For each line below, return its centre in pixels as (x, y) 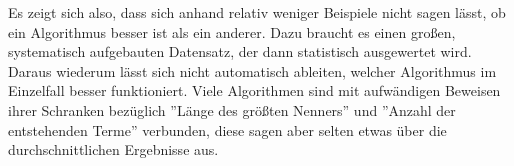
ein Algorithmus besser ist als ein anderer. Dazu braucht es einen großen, (232, 31)
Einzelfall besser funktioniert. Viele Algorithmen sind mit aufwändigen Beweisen (254, 90)
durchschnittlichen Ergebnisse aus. (113, 149)
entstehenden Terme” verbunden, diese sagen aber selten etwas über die (227, 129)
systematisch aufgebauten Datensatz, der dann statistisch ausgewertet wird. (240, 51)
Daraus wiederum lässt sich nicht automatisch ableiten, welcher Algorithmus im (252, 70)
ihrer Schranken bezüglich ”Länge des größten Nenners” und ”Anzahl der (232, 109)
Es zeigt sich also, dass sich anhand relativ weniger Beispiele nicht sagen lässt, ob (257, 12)
